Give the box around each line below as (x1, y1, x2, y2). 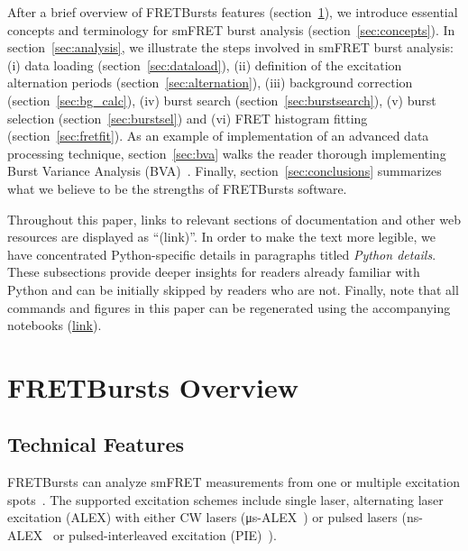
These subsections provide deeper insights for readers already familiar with (7, 262, 420, 281)
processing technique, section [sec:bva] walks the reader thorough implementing (7, 143, 446, 162)
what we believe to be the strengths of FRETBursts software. (7, 179, 347, 197)
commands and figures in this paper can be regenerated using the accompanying (7, 298, 451, 317)
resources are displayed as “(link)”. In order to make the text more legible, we (7, 227, 436, 246)
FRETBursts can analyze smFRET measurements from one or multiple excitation (7, 473, 460, 491)
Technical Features (7, 430, 185, 458)
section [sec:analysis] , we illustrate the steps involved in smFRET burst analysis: (7, 38, 454, 57)
